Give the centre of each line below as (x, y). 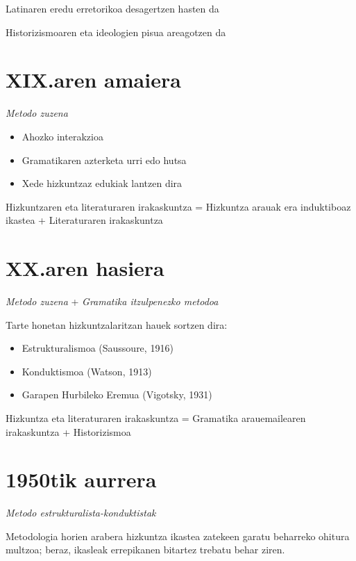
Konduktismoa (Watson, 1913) (87, 371)
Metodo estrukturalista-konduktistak (81, 513)
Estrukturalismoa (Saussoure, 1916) (98, 348)
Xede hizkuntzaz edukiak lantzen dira (102, 183)
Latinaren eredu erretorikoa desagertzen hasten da (112, 8)
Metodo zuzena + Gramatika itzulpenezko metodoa (112, 301)
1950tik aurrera (81, 479)
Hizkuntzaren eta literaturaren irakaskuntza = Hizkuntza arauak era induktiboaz (178, 206)
